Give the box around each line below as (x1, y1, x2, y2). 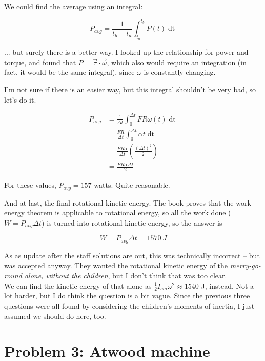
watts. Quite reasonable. (94, 179, 170, 190)
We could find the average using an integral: (4, 1, 143, 11)
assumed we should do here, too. (4, 310, 106, 321)
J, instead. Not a (201, 280, 254, 291)
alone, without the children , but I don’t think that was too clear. (24, 270, 227, 281)
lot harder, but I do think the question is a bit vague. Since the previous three (4, 290, 250, 301)
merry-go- (230, 260, 261, 271)
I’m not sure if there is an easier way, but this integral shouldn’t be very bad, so (4, 84, 256, 95)
